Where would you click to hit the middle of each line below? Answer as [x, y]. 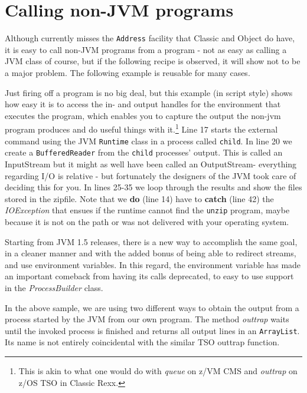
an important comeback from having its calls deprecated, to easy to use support [149, 276]
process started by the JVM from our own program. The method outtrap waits [147, 319]
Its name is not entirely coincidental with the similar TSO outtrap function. [142, 342]
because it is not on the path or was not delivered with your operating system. [147, 221]
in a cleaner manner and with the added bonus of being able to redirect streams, [151, 253]
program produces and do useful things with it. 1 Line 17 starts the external [141, 128]
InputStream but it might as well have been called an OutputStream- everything [151, 164]
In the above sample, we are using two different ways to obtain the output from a [152, 307]
